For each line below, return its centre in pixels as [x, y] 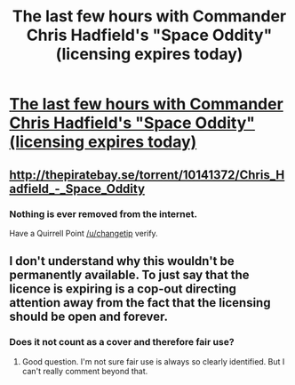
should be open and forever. [89, 317]
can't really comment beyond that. [85, 371]
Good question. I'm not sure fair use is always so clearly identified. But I [153, 361]
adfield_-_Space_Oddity [77, 188]
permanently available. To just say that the [130, 275]
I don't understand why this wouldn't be [122, 261]
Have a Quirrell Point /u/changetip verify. [84, 233]
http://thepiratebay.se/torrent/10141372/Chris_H [147, 175]
